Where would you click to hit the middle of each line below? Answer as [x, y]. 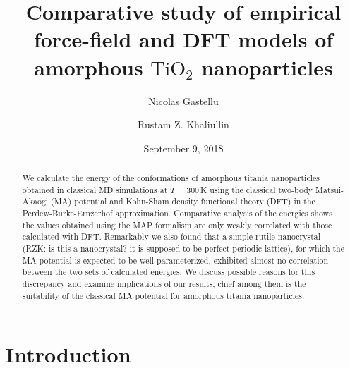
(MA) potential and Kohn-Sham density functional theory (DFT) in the [183, 201]
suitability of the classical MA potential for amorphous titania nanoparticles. [163, 295]
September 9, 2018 [183, 148]
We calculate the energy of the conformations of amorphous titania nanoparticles [171, 178]
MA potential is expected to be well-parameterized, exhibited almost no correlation [175, 260]
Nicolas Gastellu [183, 100]
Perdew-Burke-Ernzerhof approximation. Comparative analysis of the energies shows [177, 213]
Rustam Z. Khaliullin [183, 124]
